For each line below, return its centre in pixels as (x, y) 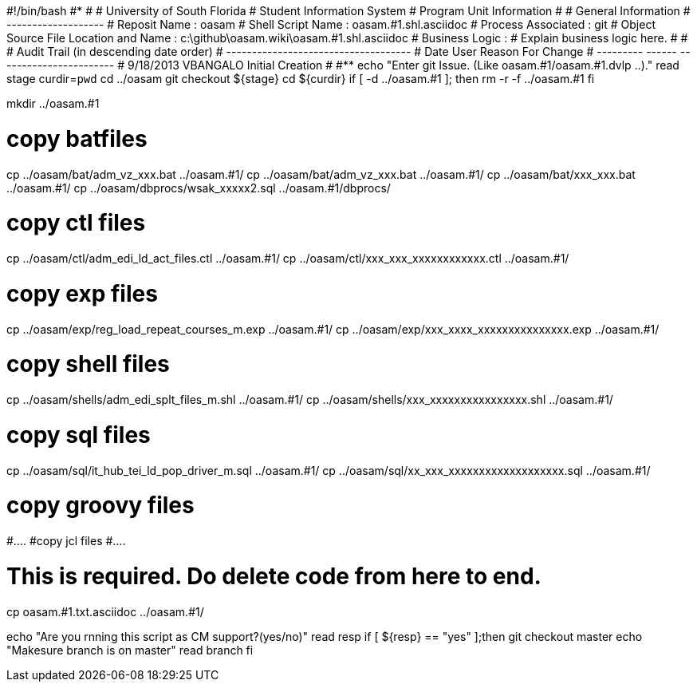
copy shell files (88, 364)
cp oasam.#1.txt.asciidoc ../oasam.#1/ (105, 611)
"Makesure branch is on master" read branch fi (130, 650)
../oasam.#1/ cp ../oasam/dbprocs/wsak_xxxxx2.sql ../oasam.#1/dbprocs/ (199, 188)
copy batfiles (77, 138)
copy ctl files (76, 223)
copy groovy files (100, 506)
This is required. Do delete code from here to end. (274, 576)
